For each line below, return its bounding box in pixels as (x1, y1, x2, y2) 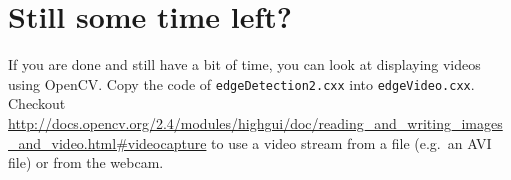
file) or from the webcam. (8, 152, 164, 173)
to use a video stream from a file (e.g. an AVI (211, 132, 492, 153)
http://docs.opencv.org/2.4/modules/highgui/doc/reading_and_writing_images (8, 112, 503, 133)
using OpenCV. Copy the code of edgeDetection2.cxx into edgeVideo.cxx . (8, 73, 475, 94)
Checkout (8, 93, 66, 114)
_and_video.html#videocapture (8, 132, 207, 153)
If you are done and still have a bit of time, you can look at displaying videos (8, 54, 481, 75)
